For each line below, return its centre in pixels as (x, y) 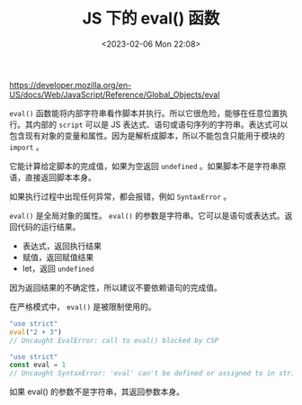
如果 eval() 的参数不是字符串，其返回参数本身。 (97, 391)
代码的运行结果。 (49, 227)
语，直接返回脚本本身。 (53, 177)
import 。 (27, 147)
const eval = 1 (38, 365)
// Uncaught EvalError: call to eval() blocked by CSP (114, 340)
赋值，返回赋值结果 (58, 256)
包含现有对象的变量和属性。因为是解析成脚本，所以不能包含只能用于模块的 (147, 135)
